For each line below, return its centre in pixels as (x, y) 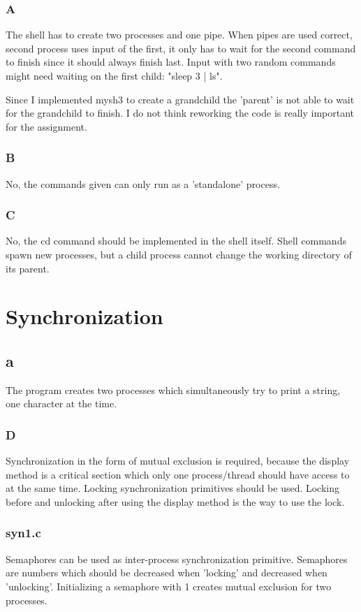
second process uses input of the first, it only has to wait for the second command (181, 48)
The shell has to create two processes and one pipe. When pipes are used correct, (179, 35)
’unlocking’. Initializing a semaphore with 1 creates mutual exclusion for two (169, 586)
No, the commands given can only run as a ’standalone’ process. (143, 183)
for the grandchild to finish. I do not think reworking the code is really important (180, 113)
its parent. (28, 268)
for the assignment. (46, 126)
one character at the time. (61, 403)
